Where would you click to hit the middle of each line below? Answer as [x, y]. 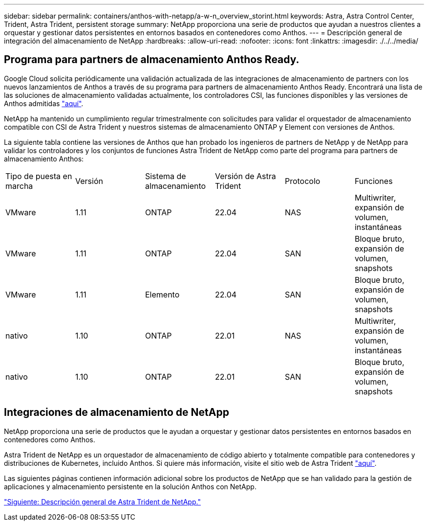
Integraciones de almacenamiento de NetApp [117, 412]
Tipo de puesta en [39, 176]
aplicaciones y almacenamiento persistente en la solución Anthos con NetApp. [130, 486]
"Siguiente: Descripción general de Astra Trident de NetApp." [102, 502]
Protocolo [302, 181]
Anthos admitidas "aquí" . [44, 103]
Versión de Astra [245, 176]
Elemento [162, 294]
